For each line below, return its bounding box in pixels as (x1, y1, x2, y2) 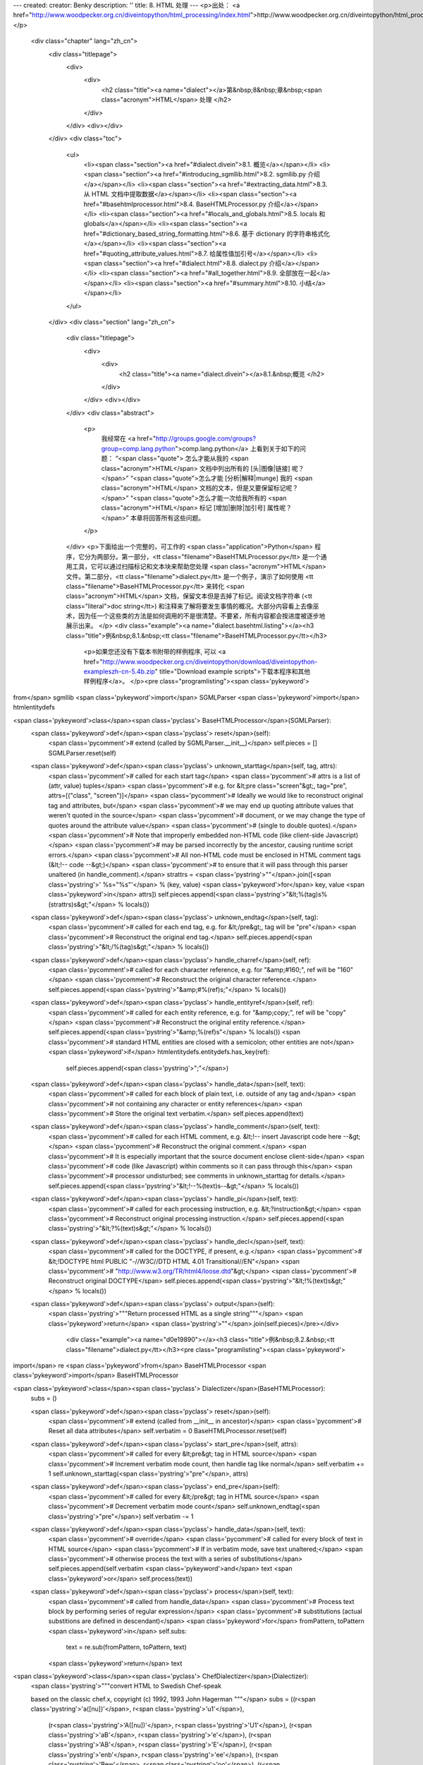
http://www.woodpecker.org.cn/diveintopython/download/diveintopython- (102, 657, 318, 666)
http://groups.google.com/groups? (155, 434, 257, 443)
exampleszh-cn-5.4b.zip (83, 667, 155, 676)
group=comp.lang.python (101, 444, 176, 453)
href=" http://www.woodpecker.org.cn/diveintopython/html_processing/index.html (13, 11, 250, 19)
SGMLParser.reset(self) (48, 748, 116, 757)
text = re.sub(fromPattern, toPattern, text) (66, 1643, 187, 1651)
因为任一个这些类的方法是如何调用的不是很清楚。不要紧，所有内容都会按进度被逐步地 (78, 611, 326, 621)
